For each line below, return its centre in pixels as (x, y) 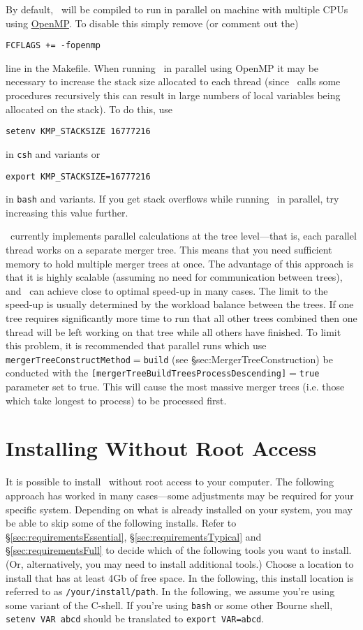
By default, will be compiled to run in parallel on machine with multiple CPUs (177, 9)
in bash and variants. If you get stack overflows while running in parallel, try (172, 199)
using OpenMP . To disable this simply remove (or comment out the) (152, 23)
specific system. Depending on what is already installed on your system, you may (179, 509)
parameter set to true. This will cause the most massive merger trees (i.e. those (175, 387)
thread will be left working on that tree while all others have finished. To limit (173, 331)
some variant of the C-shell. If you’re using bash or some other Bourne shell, (169, 605)
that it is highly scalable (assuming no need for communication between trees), (174, 277)
